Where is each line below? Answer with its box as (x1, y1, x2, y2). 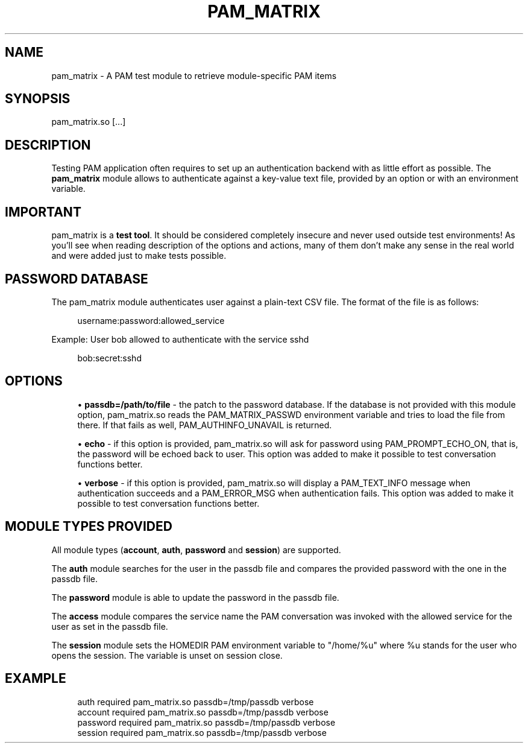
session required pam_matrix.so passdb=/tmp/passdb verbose (77, 727, 327, 738)
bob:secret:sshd (77, 352, 142, 363)
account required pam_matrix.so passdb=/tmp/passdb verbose (77, 706, 328, 717)
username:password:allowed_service (77, 315, 225, 326)
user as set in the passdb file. (51, 621, 168, 632)
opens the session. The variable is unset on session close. (51, 650, 283, 661)
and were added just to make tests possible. (51, 250, 227, 261)
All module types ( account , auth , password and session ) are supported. (51, 544, 341, 555)
